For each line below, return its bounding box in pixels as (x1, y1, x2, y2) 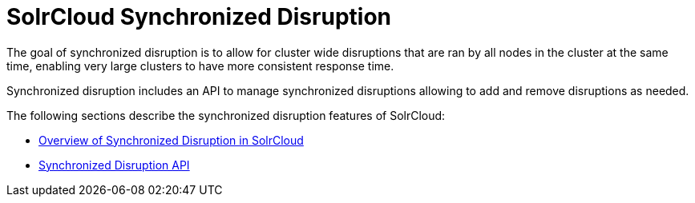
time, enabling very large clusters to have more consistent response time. (6, 58, 394, 73)
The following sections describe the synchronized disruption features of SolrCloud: (6, 108, 446, 122)
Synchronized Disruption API (38, 157, 190, 172)
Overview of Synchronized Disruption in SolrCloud (38, 133, 304, 147)
